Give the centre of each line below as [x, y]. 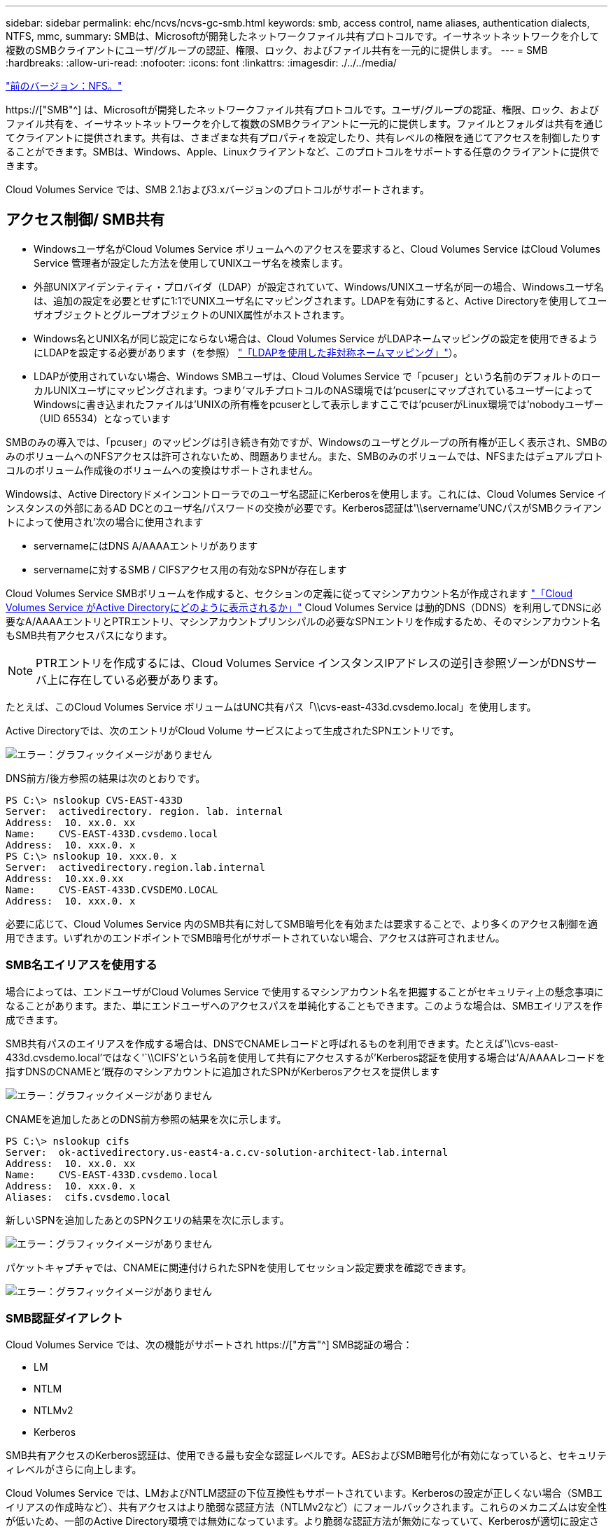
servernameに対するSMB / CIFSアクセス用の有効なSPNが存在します [190, 569]
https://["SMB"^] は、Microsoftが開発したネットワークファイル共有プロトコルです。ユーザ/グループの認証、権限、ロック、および [302, 110]
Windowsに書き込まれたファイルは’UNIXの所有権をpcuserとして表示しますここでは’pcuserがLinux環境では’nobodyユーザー [319, 404]
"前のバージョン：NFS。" [64, 86]
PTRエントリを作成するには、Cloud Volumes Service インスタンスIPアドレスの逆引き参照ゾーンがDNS [305, 663]
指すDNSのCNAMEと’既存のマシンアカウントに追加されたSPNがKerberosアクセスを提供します [223, 1071]
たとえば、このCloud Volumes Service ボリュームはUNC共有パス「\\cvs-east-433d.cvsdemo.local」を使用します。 [271, 706]
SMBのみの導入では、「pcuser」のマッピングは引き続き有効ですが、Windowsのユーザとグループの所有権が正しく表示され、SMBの [307, 442]
